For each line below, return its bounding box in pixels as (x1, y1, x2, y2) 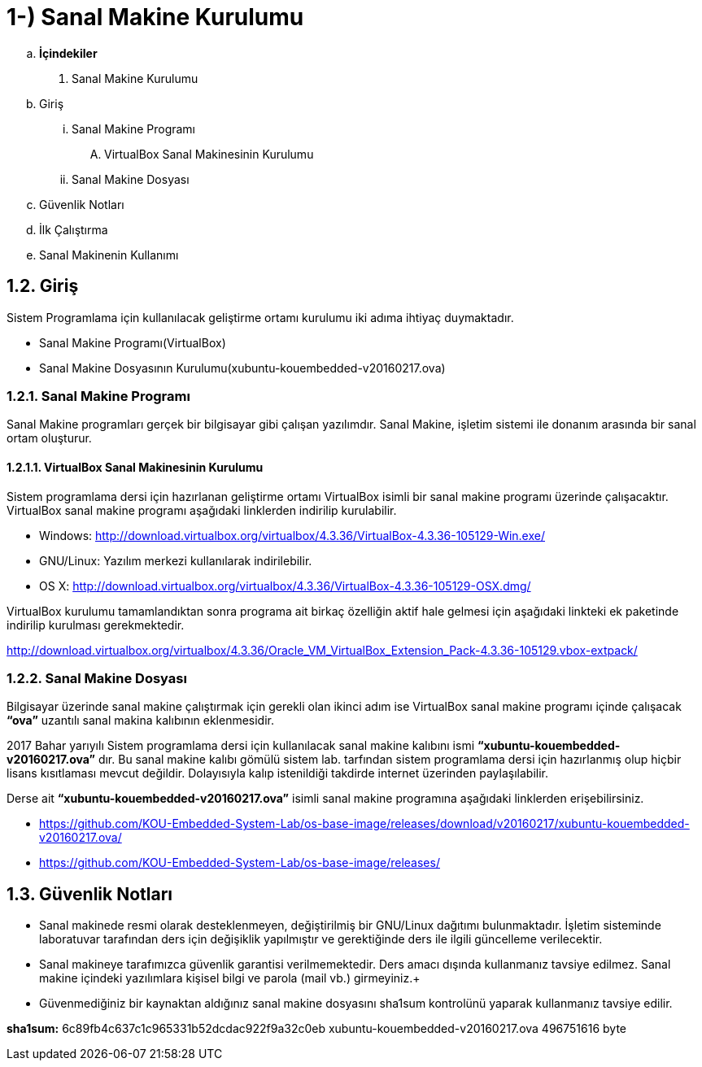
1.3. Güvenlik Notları (7, 883, 173, 904)
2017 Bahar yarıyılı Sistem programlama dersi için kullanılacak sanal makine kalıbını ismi (7, 738, 475, 753)
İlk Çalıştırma (39, 222, 108, 237)
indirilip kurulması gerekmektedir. (7, 617, 185, 632)
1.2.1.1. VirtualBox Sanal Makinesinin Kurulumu (7, 459, 264, 474)
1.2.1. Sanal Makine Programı (7, 387, 190, 404)
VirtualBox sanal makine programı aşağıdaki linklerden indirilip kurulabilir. (7, 503, 397, 517)
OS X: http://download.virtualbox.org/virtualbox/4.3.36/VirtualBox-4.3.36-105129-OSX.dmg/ (39, 578, 531, 593)
